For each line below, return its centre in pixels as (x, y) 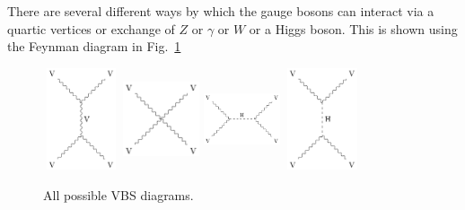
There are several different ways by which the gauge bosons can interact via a (221, 11)
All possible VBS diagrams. (118, 194)
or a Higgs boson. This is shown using (353, 28)
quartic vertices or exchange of (91, 28)
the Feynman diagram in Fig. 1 (94, 46)
